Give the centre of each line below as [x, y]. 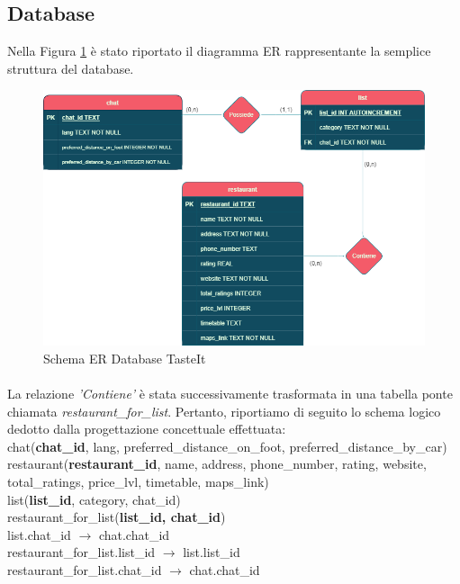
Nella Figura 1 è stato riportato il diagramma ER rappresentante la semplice [219, 51]
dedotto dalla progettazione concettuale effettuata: [147, 429]
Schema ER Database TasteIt [125, 358]
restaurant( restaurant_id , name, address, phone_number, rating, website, [217, 464]
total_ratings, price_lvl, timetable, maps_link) [138, 481]
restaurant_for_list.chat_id [85, 569]
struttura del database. [71, 68]
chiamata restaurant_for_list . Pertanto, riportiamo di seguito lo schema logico [224, 411]
